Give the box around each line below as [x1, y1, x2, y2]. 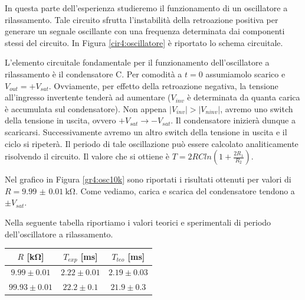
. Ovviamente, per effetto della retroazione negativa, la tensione [48, 79, 278, 92]
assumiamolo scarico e [205, 67, 286, 80]
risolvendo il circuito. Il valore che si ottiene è [5, 150, 170, 162]
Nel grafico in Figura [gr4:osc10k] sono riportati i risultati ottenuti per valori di [5, 173, 291, 185]
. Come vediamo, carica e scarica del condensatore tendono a [75, 184, 295, 197]
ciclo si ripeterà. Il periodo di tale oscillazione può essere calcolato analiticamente [5, 137, 299, 149]
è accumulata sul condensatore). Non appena [5, 102, 167, 115]
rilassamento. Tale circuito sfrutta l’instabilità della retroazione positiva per [5, 13, 278, 25]
